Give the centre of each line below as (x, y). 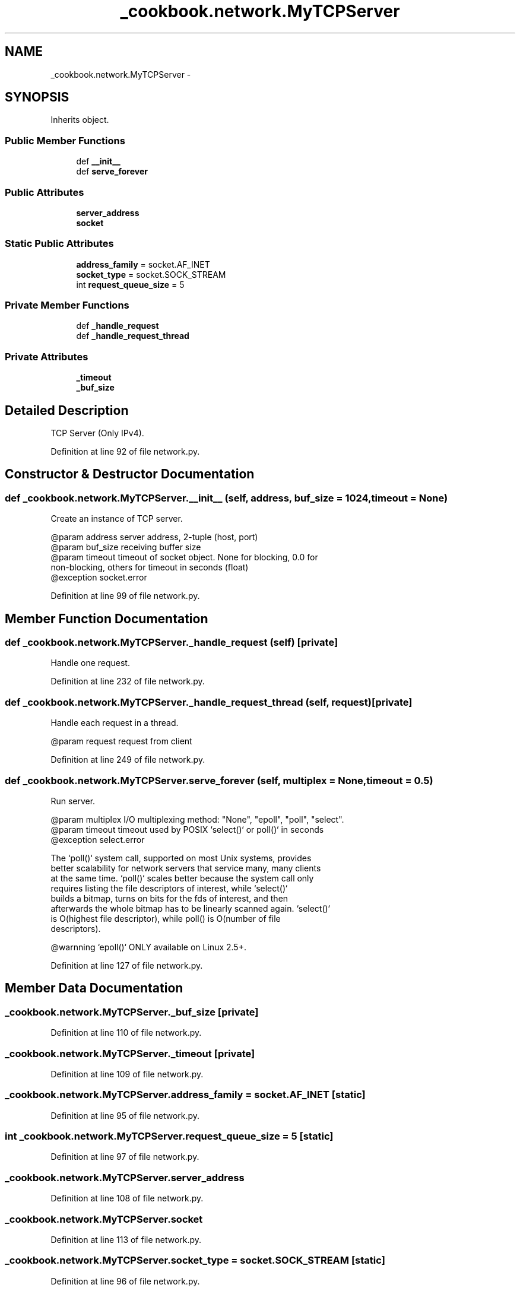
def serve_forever (112, 172)
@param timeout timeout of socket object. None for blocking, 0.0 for (184, 557)
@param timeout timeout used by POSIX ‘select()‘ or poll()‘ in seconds (187, 829)
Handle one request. (90, 663)
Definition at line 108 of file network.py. (127, 1198)
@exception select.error (98, 839)
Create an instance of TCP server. (117, 519)
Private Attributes (47, 356)
